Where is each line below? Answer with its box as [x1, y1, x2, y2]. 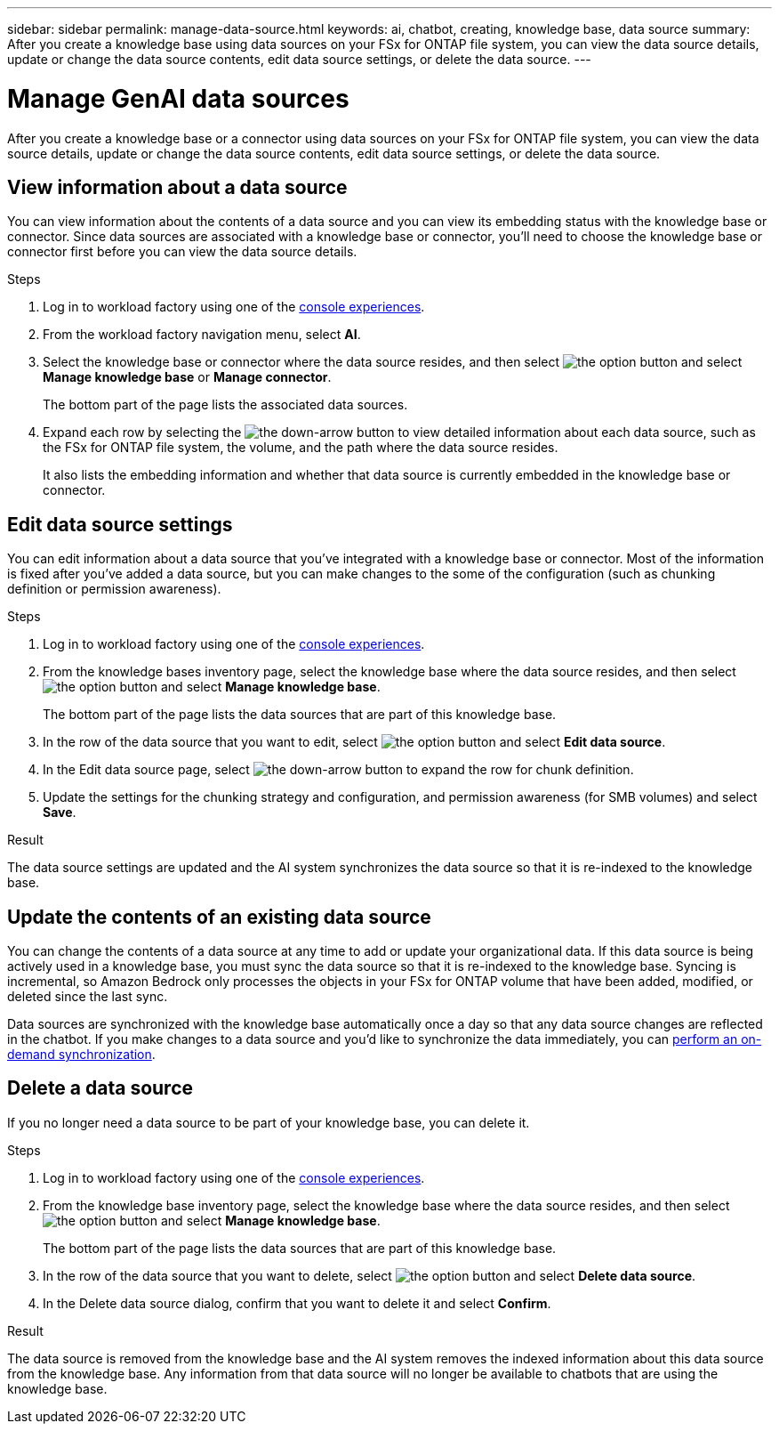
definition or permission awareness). [7, 581, 221, 597]
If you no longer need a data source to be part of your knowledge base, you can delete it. [7, 1114, 530, 1130]
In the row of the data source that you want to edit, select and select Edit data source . [43, 734, 666, 750]
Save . [43, 804, 76, 821]
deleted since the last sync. [7, 989, 168, 1005]
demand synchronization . [7, 1047, 156, 1063]
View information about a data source [7, 175, 348, 198]
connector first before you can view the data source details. [7, 244, 357, 260]
